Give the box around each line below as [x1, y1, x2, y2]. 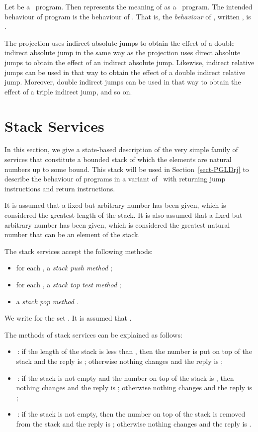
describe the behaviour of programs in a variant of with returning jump [4, 173, 226, 184]
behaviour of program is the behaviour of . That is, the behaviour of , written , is [4, 11, 251, 21]
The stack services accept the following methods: [4, 246, 153, 256]
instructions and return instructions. [4, 183, 115, 193]
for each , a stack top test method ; [16, 279, 121, 289]
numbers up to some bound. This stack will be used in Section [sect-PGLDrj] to [4, 164, 249, 174]
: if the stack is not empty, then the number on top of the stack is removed [17, 409, 246, 419]
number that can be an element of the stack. [4, 229, 140, 240]
